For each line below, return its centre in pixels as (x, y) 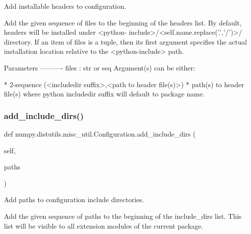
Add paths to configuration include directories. (74, 199)
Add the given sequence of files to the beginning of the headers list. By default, (123, 22)
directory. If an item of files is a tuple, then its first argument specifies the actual (125, 41)
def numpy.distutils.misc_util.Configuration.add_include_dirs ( (100, 133)
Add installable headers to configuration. (65, 6)
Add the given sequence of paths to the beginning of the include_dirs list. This (123, 216)
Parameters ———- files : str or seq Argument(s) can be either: (100, 67)
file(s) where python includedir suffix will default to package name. (104, 94)
